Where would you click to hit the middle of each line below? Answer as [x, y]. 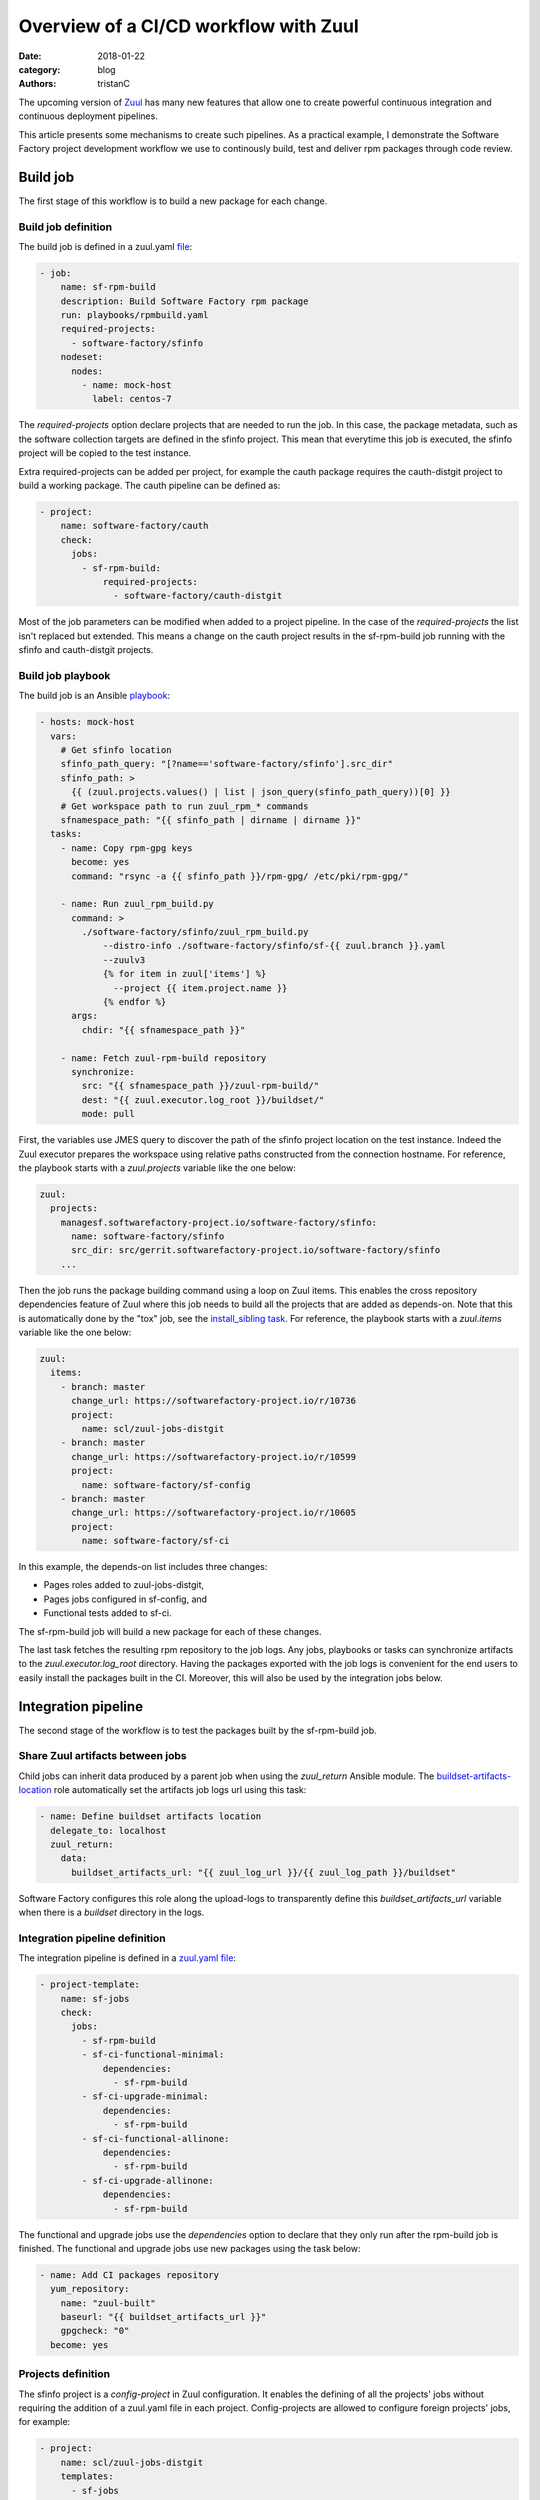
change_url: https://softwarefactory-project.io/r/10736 [214, 1401]
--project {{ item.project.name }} [200, 988]
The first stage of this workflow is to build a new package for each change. [173, 201]
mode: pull [108, 1114]
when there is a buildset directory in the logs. [111, 1912]
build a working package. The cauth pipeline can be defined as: [149, 485]
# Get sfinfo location [116, 749]
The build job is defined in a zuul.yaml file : [105, 246]
